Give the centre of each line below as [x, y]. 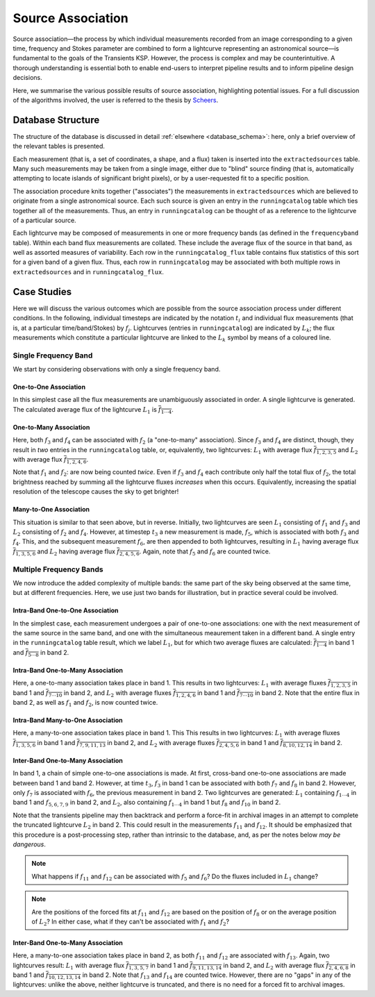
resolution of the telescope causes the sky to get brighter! [96, 492]
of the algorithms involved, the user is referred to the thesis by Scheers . [116, 100]
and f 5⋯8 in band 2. [41, 653]
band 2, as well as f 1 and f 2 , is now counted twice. [85, 703]
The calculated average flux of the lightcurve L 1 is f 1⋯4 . [93, 410]
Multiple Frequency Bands [58, 569]
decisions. [27, 78]
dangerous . [30, 844]
